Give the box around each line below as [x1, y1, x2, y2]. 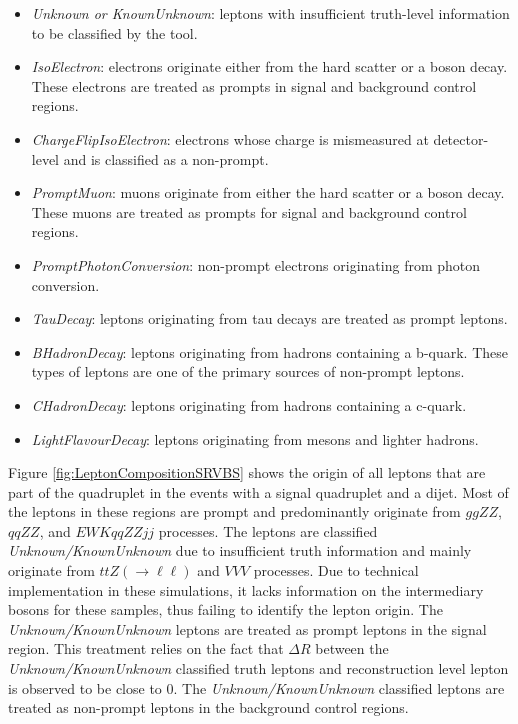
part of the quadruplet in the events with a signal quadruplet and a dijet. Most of [8, 481, 509, 502]
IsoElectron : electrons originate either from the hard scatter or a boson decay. [31, 56, 508, 77]
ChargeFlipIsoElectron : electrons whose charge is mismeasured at [31, 128, 429, 149]
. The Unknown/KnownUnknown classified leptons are [173, 677, 505, 698]
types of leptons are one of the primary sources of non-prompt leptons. [31, 361, 465, 382]
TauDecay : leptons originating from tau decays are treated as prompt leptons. [31, 308, 508, 329]
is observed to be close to [8, 677, 162, 698]
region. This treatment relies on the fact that [8, 638, 284, 659]
